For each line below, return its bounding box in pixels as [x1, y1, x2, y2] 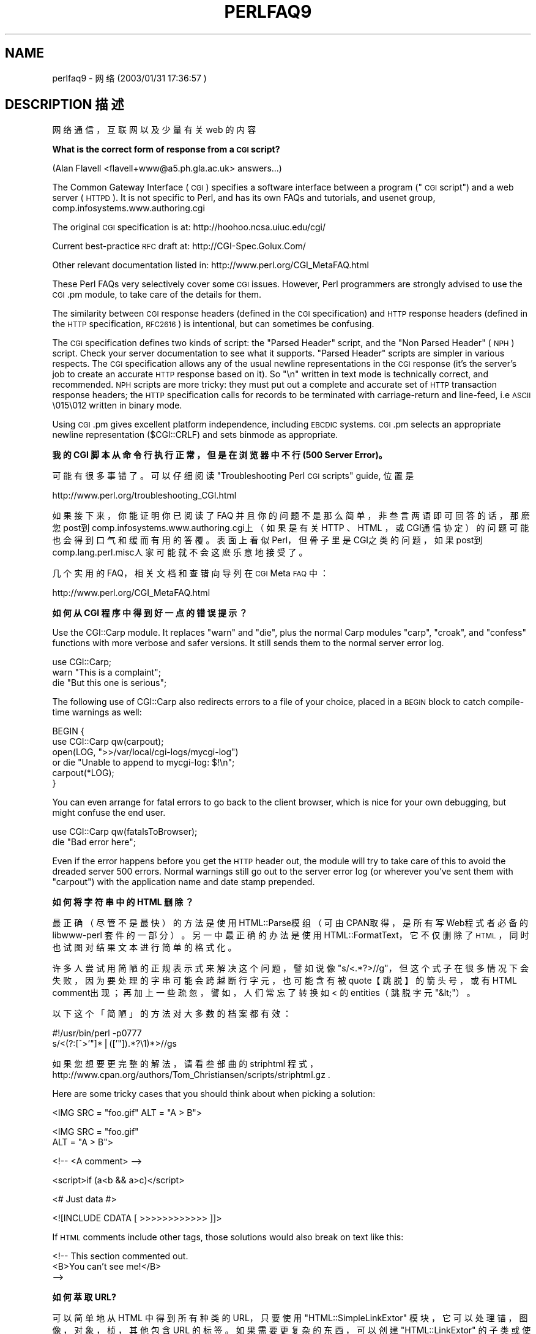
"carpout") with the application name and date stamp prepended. [52, 876, 315, 887]
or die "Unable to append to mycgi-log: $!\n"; [52, 757, 235, 768]
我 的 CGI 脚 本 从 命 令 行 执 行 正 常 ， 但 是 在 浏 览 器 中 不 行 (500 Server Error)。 [52, 450, 387, 461]
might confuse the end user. [52, 807, 166, 818]
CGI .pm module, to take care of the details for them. [52, 289, 261, 300]
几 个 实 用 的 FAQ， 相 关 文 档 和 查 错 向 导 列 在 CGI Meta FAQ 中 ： [52, 568, 329, 579]
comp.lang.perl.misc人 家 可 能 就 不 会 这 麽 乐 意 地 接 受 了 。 [52, 547, 308, 558]
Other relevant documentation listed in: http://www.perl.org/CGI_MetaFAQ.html [52, 260, 369, 271]
